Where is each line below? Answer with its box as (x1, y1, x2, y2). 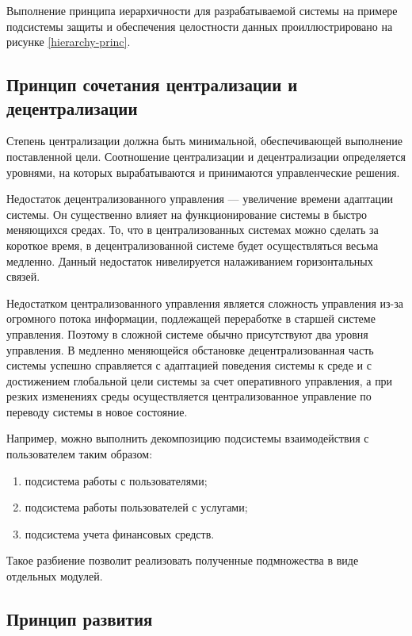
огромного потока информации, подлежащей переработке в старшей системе (6, 310, 376, 327)
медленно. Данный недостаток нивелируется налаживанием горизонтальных (6, 252, 373, 269)
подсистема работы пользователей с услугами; (25, 499, 248, 515)
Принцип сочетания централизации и (6, 72, 298, 97)
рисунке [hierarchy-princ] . (6, 33, 131, 50)
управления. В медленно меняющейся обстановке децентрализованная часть (6, 341, 374, 358)
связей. (6, 268, 40, 285)
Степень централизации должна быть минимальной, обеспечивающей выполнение (6, 132, 402, 149)
